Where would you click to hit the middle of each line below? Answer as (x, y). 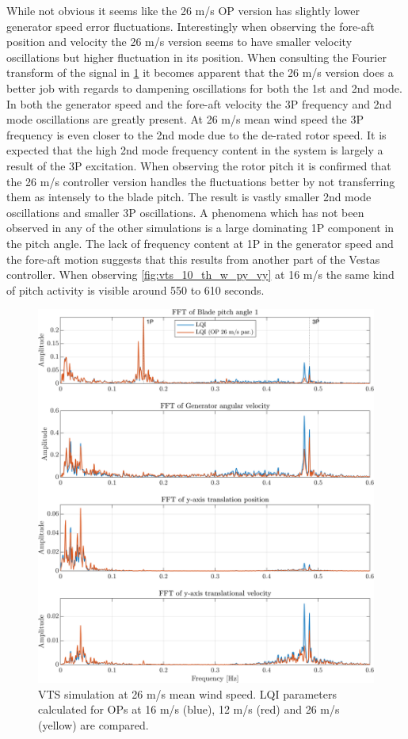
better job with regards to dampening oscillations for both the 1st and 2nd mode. (204, 88)
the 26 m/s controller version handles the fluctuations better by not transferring (201, 181)
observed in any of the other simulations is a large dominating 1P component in (200, 228)
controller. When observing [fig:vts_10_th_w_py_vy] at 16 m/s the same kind (200, 274)
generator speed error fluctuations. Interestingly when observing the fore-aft (191, 26)
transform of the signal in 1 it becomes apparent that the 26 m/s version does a (200, 72)
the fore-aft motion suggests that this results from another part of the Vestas (193, 259)
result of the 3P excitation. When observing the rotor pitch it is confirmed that (199, 165)
